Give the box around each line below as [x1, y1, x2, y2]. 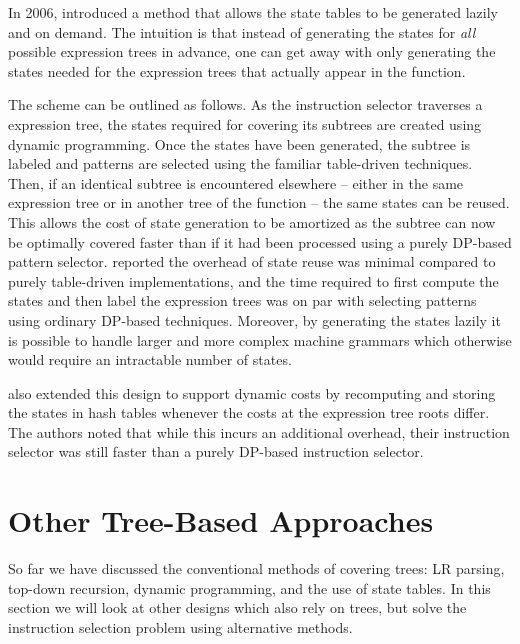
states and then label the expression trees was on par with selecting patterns [8, 290, 477, 311]
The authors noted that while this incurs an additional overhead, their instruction [8, 421, 510, 442]
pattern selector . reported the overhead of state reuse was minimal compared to [8, 251, 496, 272]
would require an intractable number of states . [8, 349, 292, 370]
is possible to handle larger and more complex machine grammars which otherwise [8, 329, 512, 350]
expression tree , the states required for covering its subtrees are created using [8, 113, 482, 134]
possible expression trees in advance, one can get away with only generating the [8, 41, 496, 62]
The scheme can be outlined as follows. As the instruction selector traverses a [8, 94, 483, 115]
